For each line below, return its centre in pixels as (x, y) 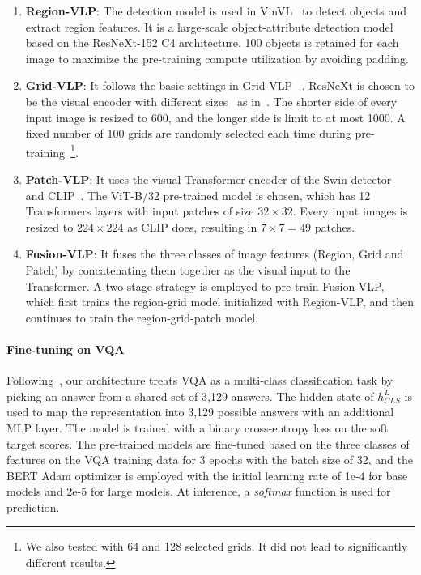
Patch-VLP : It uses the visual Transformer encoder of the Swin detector (208, 179)
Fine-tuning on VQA (66, 349)
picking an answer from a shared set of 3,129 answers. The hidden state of (190, 396)
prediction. (33, 507)
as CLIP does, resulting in (192, 226)
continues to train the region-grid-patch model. (142, 317)
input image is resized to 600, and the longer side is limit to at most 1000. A (215, 117)
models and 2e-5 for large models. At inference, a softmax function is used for (199, 491)
